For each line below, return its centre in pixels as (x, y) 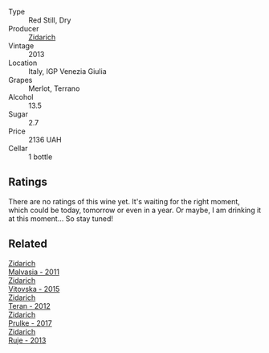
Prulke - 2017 (30, 323)
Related (28, 244)
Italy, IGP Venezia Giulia (67, 71)
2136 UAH (45, 140)
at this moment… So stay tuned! (61, 218)
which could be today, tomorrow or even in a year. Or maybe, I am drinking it (135, 210)
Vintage (21, 46)
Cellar (18, 148)
